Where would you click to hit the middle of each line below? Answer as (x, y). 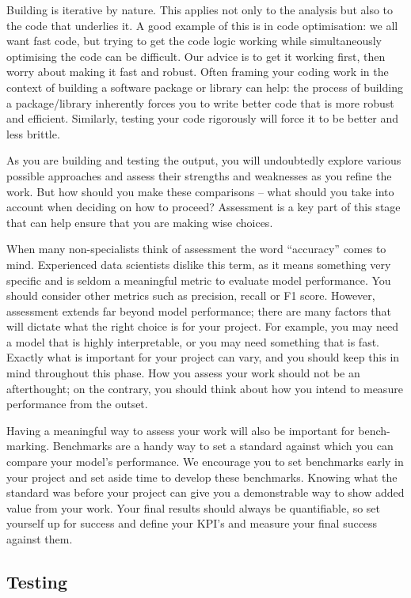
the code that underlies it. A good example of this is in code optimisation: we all (202, 25)
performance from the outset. (77, 404)
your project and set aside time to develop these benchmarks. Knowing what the (202, 477)
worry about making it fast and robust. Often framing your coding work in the (198, 72)
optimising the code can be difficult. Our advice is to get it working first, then (196, 56)
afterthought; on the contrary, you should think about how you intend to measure (205, 388)
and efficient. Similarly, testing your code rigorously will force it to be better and (203, 118)
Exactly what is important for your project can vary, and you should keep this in (203, 357)
